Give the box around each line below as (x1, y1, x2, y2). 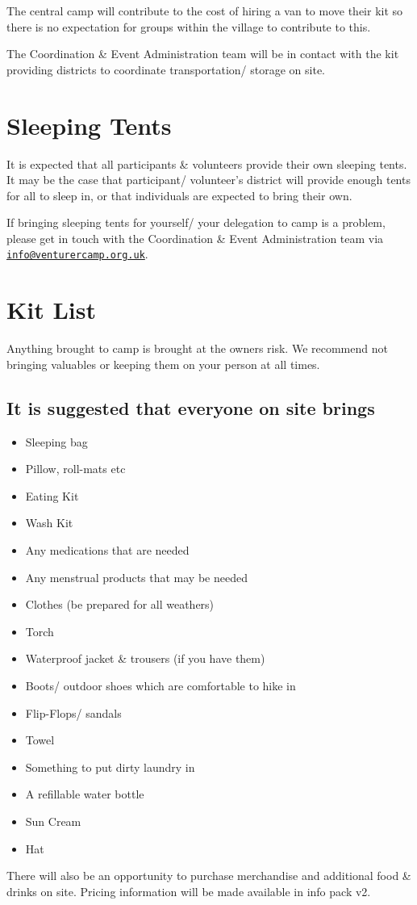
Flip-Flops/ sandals (25, 704, 122, 721)
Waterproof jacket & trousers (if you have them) (25, 650, 265, 667)
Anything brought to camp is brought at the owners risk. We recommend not (6, 340, 388, 357)
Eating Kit (25, 487, 79, 504)
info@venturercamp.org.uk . (6, 245, 148, 262)
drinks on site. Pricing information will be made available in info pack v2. (6, 882, 371, 899)
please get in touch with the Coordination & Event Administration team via (6, 229, 384, 246)
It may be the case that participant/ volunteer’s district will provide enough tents (6, 171, 411, 188)
